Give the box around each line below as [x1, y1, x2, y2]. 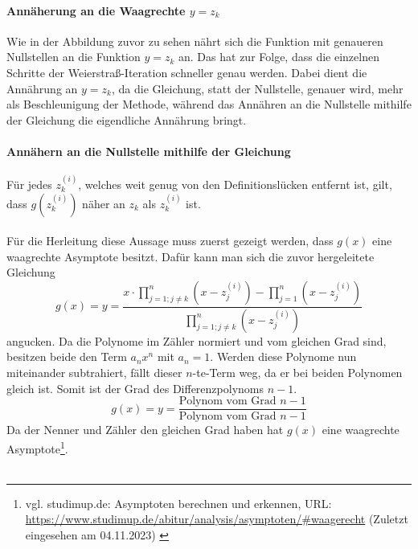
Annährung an [6, 80, 78, 96]
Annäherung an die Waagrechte [6, 2, 186, 18]
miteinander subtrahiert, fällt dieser [6, 364, 182, 380]
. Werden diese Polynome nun [210, 348, 357, 365]
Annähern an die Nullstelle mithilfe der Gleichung [6, 142, 291, 159]
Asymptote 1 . [6, 437, 68, 457]
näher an [82, 195, 125, 211]
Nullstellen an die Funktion [6, 48, 141, 65]
